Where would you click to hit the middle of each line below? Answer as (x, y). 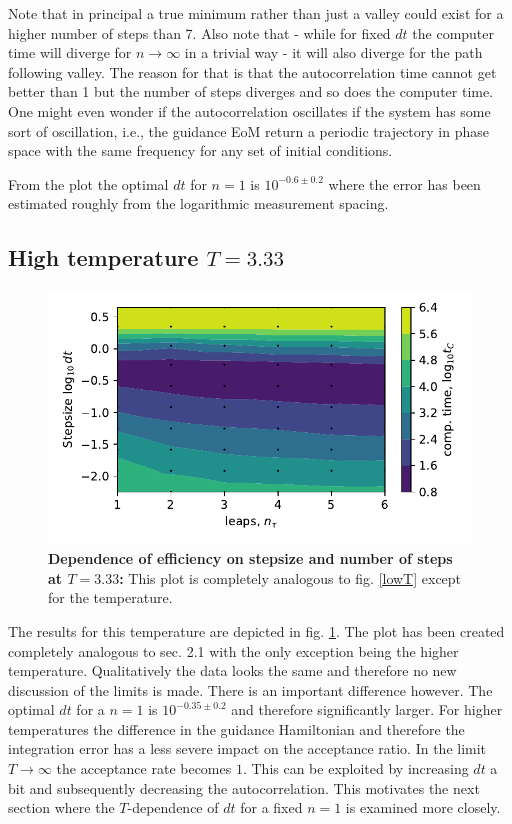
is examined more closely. (423, 807)
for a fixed (271, 807)
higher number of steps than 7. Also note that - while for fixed (199, 32)
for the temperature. (110, 597)
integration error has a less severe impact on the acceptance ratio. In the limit (247, 748)
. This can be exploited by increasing (355, 768)
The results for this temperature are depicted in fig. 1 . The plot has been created (256, 630)
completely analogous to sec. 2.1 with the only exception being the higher (233, 650)
